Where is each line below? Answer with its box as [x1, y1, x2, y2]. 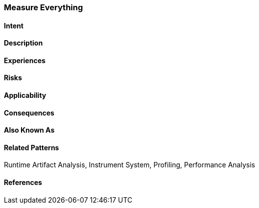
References [4, 178, 42, 187]
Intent [4, 21, 24, 30]
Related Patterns [4, 143, 59, 152]
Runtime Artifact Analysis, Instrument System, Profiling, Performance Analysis [4, 161, 255, 169]
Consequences [4, 108, 54, 117]
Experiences [4, 56, 46, 65]
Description [4, 39, 43, 47]
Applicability [4, 91, 47, 100]
